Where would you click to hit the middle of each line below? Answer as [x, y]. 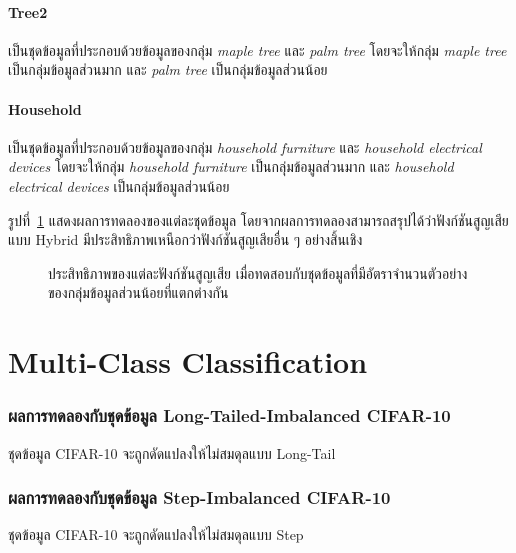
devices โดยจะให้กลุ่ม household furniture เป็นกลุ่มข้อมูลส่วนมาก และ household [231, 166]
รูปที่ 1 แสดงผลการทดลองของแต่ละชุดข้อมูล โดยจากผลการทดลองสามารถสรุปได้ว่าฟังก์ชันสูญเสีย [258, 219]
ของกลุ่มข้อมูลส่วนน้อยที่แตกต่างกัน [138, 292]
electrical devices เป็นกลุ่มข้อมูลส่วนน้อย [119, 185]
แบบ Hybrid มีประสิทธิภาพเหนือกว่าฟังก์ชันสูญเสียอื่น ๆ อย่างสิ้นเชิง [185, 239]
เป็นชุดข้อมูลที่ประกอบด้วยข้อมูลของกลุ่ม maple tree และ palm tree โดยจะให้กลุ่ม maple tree [257, 49]
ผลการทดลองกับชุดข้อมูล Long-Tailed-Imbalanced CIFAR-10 [229, 415]
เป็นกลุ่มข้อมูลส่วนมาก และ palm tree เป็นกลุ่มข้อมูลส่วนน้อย [168, 69]
